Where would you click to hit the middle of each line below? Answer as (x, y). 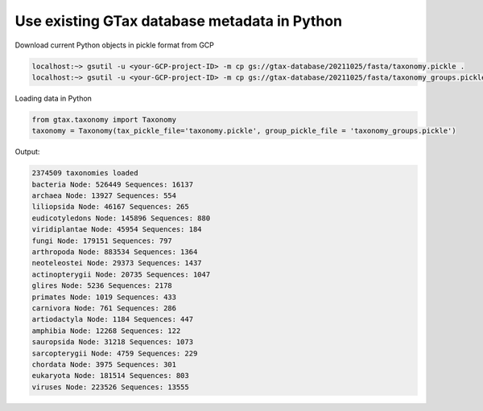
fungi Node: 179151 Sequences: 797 (102, 240)
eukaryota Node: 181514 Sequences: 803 (110, 376)
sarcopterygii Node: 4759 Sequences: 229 (115, 353)
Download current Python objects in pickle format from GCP (115, 45)
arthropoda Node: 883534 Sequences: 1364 (115, 252)
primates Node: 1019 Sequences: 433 (104, 297)
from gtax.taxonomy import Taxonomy (104, 119)
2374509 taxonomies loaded (85, 173)
